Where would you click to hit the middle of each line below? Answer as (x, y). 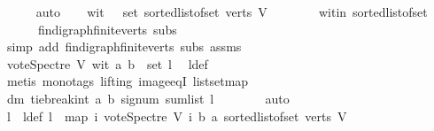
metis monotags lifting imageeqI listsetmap (128, 81)
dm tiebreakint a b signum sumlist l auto (148, 98)
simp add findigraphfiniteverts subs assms (124, 46)
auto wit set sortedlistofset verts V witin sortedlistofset (232, 12)
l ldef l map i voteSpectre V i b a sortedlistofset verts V (177, 116)
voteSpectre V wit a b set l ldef (107, 63)
